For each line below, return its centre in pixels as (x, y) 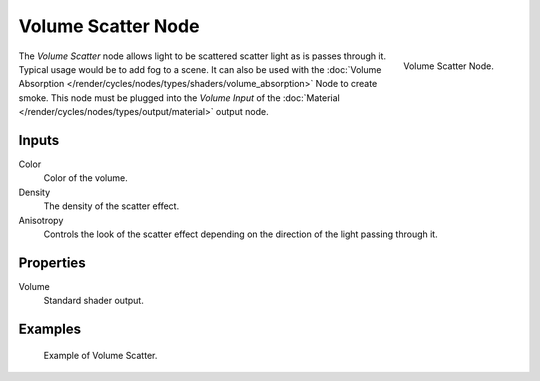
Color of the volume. (86, 178)
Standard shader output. (93, 301)
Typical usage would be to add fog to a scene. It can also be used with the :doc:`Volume (200, 69)
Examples (50, 329)
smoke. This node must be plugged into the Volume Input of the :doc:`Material (179, 97)
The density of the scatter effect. (111, 206)
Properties (52, 262)
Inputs (39, 140)
